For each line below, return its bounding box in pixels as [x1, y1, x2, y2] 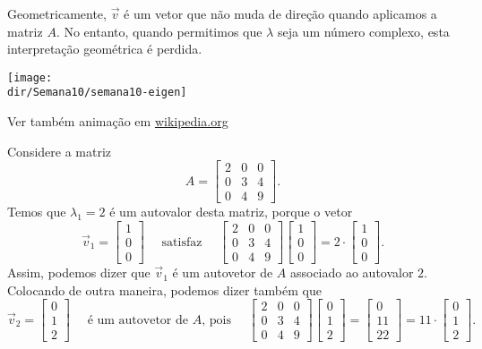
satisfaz [161, 235, 202, 249]
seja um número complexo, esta [277, 21, 450, 40]
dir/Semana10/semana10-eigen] [7, 86, 187, 99]
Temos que [7, 202, 66, 221]
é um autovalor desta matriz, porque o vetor [109, 202, 353, 221]
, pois [202, 313, 231, 327]
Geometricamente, [7, 4, 107, 22]
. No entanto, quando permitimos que [56, 21, 263, 40]
